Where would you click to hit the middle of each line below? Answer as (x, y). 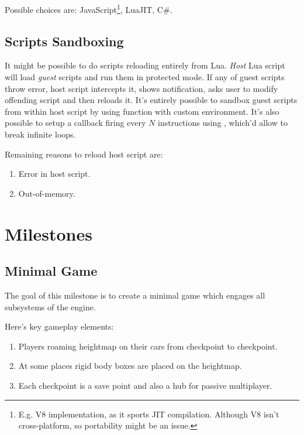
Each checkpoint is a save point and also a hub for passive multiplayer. (145, 385)
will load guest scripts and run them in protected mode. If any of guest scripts (145, 77)
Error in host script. (54, 174)
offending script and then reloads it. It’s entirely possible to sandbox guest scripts (151, 100)
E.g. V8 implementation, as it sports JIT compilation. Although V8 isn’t (149, 414)
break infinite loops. (40, 134)
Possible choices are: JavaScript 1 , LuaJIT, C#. (89, 8)
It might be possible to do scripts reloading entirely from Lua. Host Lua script (145, 65)
